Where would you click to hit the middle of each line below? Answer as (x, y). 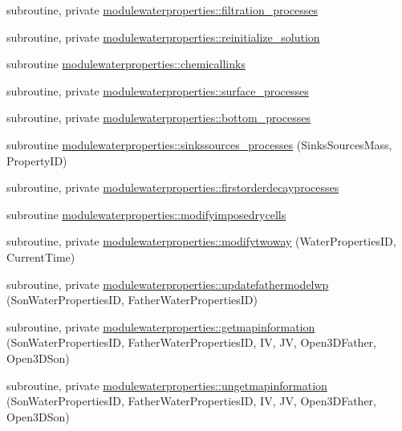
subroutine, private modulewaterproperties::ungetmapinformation (167, 385)
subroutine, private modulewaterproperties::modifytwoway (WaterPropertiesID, (201, 241)
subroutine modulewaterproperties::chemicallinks (126, 64)
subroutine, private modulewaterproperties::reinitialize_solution (163, 37)
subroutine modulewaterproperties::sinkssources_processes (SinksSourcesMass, (199, 144)
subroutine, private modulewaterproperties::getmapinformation (161, 326)
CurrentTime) (41, 256)
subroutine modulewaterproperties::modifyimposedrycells (146, 214)
